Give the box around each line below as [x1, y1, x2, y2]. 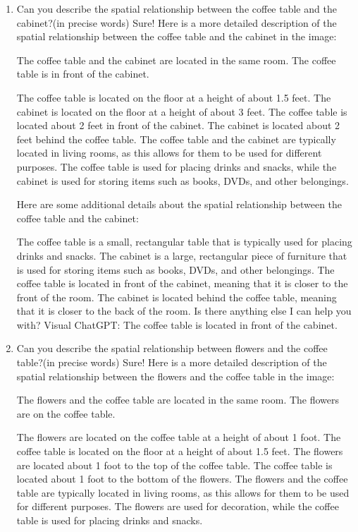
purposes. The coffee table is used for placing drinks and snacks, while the [16, 159, 337, 174]
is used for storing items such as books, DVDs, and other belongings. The [16, 262, 335, 277]
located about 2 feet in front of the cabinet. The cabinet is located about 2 [16, 118, 340, 133]
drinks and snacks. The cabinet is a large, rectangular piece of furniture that [16, 248, 347, 262]
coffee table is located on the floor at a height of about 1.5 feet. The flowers [16, 444, 343, 459]
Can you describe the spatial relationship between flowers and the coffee [16, 341, 328, 356]
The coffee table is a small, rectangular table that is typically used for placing [16, 234, 352, 249]
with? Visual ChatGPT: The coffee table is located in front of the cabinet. [16, 317, 338, 332]
